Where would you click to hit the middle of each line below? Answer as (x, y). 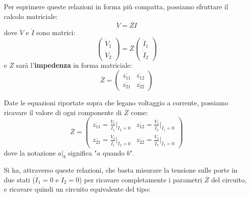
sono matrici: (56, 32)
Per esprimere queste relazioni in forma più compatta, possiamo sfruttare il (116, 6)
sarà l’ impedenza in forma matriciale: (74, 65)
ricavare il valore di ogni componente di (63, 112)
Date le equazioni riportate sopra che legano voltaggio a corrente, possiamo (116, 103)
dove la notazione (30, 152)
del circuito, (229, 179)
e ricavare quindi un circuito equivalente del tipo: (77, 189)
